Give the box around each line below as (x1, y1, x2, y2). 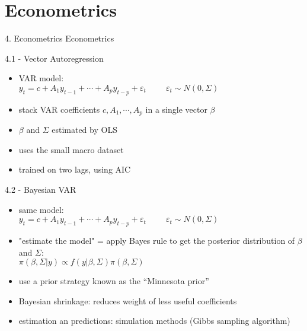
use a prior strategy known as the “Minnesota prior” (18, 275, 209, 287)
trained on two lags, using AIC (18, 163, 131, 176)
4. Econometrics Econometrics (5, 32, 114, 44)
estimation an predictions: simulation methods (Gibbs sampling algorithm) (18, 314, 290, 327)
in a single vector (145, 103, 207, 115)
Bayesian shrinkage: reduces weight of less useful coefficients (18, 294, 237, 307)
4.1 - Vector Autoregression (5, 52, 104, 64)
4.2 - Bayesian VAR (5, 183, 76, 195)
